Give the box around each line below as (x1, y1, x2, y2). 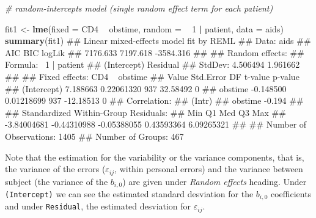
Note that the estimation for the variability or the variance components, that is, (5, 150, 304, 163)
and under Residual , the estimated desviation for (5, 200, 191, 213)
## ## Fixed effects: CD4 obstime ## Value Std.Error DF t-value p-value (5, 70, 299, 82)
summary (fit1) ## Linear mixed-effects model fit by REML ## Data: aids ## (5, 34, 311, 47)
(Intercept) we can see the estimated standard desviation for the (5, 187, 254, 200)
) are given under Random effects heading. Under (122, 175, 307, 187)
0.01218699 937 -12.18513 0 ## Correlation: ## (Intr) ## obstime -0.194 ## (5, 94, 304, 107)
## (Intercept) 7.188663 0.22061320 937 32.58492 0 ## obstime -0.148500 (5, 82, 287, 95)
